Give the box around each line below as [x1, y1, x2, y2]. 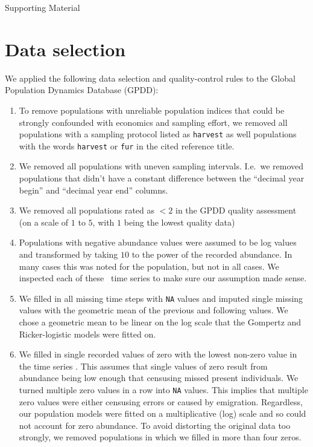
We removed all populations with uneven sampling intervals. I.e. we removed [19, 160, 304, 172]
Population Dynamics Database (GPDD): [5, 83, 159, 96]
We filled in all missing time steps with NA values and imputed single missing [19, 292, 303, 304]
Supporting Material [5, 1, 80, 13]
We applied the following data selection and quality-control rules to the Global [5, 71, 296, 84]
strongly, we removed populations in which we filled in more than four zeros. [19, 431, 302, 443]
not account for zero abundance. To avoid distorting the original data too [19, 419, 291, 431]
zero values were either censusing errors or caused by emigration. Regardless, [19, 395, 303, 408]
